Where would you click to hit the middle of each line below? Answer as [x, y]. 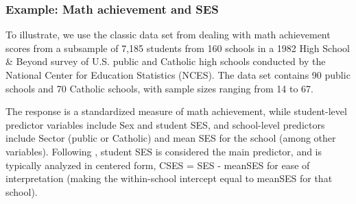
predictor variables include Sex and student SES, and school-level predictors [165, 124]
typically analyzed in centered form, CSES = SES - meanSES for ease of [158, 165]
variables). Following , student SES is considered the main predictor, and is [164, 151]
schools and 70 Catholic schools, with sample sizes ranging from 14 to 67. [159, 88]
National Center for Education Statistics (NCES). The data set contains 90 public [178, 75]
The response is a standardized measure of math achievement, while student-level [176, 111]
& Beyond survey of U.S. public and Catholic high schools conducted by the [166, 61]
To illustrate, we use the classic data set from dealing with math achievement [168, 35]
